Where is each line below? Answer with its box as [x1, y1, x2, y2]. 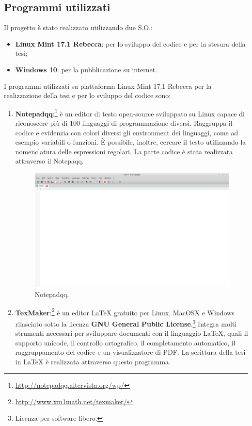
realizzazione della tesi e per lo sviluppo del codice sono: [4, 90, 171, 100]
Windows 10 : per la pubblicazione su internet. [15, 64, 157, 74]
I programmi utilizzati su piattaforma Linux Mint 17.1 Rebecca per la [4, 81, 212, 91]
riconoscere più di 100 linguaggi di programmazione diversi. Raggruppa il [15, 118, 233, 128]
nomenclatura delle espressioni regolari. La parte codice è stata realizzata [15, 146, 233, 156]
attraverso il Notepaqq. [15, 156, 84, 166]
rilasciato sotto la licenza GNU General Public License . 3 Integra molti [15, 317, 237, 328]
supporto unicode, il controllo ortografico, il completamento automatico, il [15, 337, 236, 347]
